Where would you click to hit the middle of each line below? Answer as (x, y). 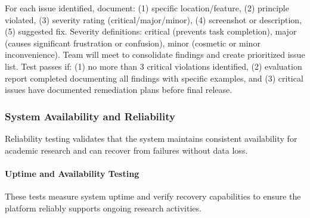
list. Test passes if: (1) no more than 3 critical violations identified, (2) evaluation (154, 66)
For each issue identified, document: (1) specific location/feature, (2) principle (147, 8)
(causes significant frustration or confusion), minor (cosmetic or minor (133, 43)
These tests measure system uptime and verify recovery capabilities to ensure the (153, 196)
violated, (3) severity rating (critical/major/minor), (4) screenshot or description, (154, 19)
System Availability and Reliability (90, 116)
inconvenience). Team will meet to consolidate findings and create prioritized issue (155, 54)
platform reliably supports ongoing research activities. (103, 208)
